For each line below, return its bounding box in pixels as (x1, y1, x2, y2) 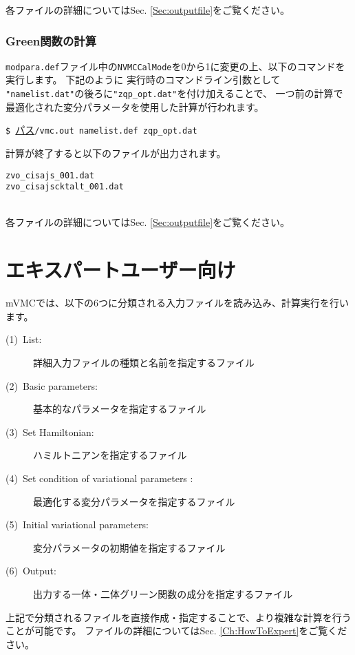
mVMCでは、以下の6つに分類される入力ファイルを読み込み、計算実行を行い (6, 295, 349, 310)
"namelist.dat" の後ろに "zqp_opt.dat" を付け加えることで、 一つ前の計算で (6, 86, 343, 101)
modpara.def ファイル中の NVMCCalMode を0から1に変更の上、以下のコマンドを (6, 59, 345, 73)
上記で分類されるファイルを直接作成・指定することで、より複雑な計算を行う (6, 610, 352, 624)
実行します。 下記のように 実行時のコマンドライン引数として (6, 72, 281, 87)
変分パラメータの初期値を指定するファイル (33, 540, 226, 554)
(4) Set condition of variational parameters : (6, 470, 193, 485)
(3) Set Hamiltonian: (6, 424, 94, 439)
